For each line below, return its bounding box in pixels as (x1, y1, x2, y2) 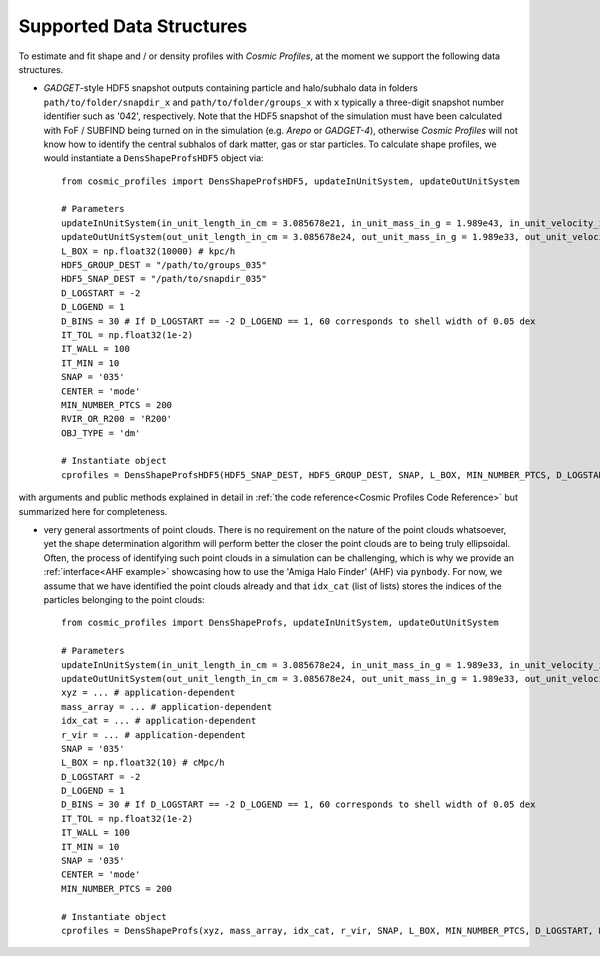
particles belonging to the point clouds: (43, 594, 205, 605)
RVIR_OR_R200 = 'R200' (61, 413, 173, 425)
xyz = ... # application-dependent (61, 687, 236, 699)
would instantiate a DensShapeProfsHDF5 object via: (43, 152, 264, 164)
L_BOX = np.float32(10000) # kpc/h (61, 245, 236, 257)
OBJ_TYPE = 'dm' (61, 427, 141, 439)
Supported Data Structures (18, 15, 248, 37)
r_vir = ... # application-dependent (61, 729, 247, 740)
